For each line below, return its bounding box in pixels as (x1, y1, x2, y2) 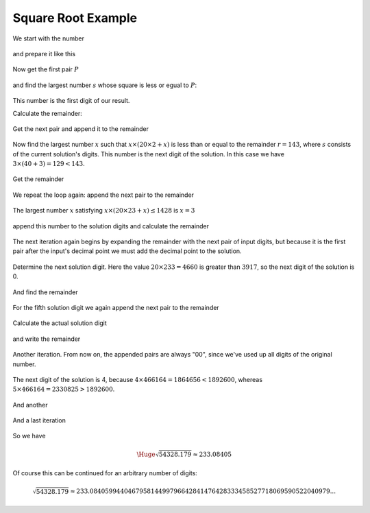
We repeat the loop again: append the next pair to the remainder (12, 191, 195, 199)
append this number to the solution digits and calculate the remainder (12, 222, 209, 230)
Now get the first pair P (12, 65, 79, 73)
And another (12, 401, 48, 409)
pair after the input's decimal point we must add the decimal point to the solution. (12, 247, 243, 255)
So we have (12, 432, 46, 440)
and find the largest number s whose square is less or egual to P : (12, 81, 197, 89)
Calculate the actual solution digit (12, 319, 107, 327)
